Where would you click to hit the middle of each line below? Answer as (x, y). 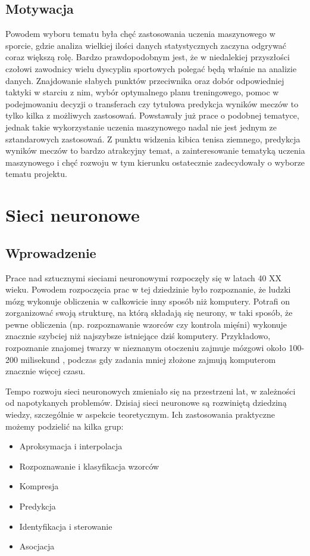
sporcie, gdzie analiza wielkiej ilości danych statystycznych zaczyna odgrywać (146, 45)
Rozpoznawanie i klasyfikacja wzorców (89, 466)
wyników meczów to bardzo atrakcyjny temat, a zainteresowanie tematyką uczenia (155, 150)
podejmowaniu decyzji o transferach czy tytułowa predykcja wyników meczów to (152, 103)
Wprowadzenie (51, 252)
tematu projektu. (36, 174)
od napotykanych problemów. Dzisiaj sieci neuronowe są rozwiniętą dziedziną (146, 403)
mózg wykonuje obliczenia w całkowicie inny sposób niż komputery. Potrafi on (148, 301)
